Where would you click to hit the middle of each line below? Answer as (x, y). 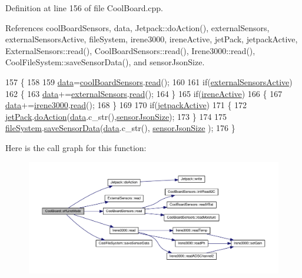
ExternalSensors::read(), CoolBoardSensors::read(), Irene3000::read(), (130, 50)
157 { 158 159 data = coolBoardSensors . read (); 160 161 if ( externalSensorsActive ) (149, 81)
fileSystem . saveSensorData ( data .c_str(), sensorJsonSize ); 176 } (120, 128)
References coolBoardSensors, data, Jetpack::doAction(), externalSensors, (137, 27)
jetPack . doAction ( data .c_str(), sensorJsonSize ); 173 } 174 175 (116, 116)
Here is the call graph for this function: (76, 147)
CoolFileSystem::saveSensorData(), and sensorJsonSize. (105, 62)
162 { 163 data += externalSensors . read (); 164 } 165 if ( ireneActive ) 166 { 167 (144, 93)
